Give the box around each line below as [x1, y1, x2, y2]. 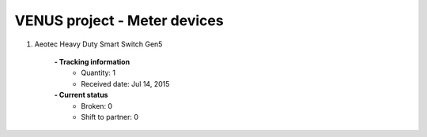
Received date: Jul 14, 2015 [81, 79, 170, 88]
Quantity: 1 [81, 68, 116, 78]
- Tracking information [54, 57, 130, 66]
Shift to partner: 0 [81, 112, 138, 121]
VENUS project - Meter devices [14, 12, 225, 29]
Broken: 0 [81, 101, 113, 110]
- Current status [54, 91, 108, 100]
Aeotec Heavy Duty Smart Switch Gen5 [34, 39, 163, 49]
